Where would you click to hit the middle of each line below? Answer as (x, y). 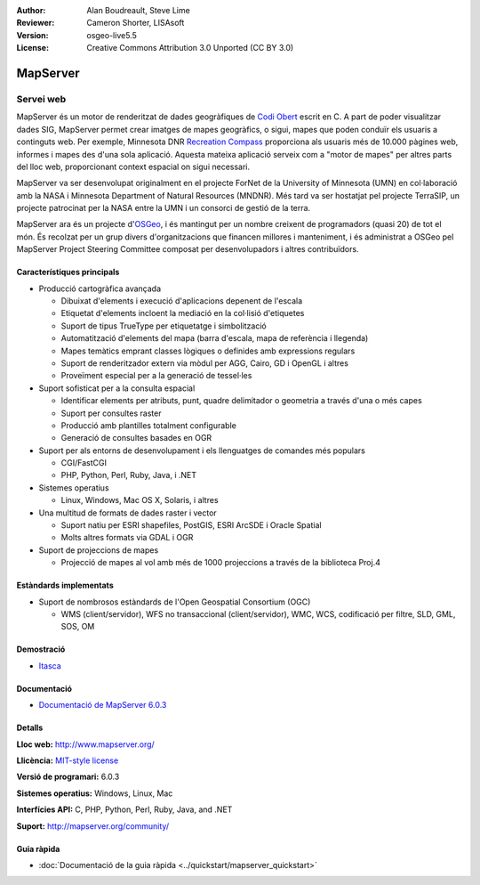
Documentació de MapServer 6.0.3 (103, 705)
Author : (31, 10)
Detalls (30, 728)
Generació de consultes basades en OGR (136, 438)
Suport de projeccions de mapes (99, 550)
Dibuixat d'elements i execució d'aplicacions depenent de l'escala (182, 301)
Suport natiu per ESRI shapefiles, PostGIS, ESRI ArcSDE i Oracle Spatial (191, 525)
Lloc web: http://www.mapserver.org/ (85, 744)
